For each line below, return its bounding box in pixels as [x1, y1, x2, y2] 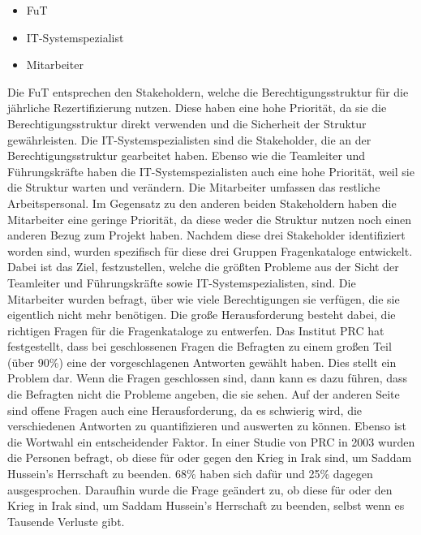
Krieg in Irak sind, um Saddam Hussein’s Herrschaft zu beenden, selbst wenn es [7, 497, 405, 514]
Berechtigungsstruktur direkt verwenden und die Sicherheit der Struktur [7, 114, 367, 132]
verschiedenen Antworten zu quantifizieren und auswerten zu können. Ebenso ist [7, 417, 406, 434]
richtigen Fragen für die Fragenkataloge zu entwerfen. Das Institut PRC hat [7, 321, 384, 339]
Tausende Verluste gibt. [7, 512, 125, 529]
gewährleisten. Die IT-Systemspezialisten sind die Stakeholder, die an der [7, 131, 372, 148]
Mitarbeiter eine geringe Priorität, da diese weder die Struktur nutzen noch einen [7, 210, 412, 227]
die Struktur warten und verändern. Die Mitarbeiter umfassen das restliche [7, 179, 380, 196]
